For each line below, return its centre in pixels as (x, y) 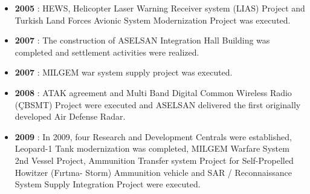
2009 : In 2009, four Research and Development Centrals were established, (153, 136)
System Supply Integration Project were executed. (108, 184)
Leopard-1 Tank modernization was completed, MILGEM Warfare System (152, 148)
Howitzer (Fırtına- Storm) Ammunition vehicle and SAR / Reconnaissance (153, 172)
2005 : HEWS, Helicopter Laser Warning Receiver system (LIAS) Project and (160, 8)
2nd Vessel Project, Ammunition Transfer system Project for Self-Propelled (154, 160)
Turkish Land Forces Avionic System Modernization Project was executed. (153, 20)
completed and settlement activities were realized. (107, 52)
